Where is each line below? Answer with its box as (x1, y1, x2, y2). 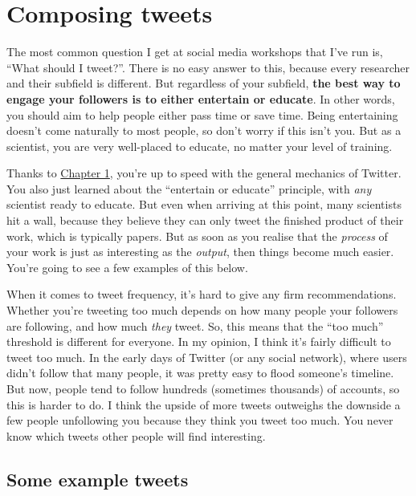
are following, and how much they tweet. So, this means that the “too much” (6, 317, 384, 334)
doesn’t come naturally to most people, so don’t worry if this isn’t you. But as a (6, 122, 402, 139)
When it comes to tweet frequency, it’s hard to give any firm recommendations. (6, 286, 397, 303)
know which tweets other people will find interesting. (6, 427, 266, 444)
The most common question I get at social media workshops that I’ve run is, (6, 43, 383, 60)
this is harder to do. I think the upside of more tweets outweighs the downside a (6, 396, 401, 413)
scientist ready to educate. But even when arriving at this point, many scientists (6, 196, 402, 213)
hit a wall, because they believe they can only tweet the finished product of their (6, 212, 404, 229)
